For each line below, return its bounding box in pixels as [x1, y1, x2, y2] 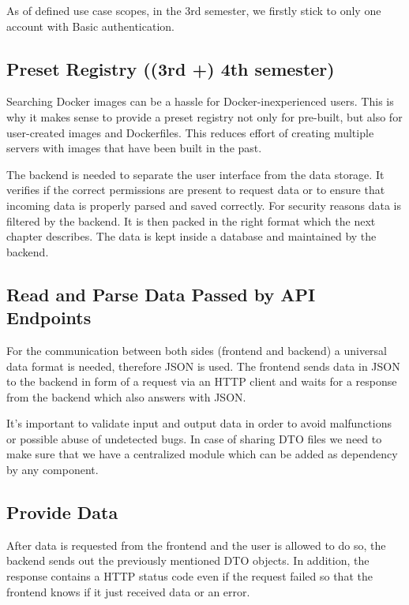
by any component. [6, 461, 99, 478]
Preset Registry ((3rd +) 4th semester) [6, 56, 335, 80]
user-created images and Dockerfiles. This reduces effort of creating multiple [6, 124, 374, 140]
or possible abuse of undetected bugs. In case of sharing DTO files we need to [6, 430, 382, 446]
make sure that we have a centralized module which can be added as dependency [6, 446, 398, 462]
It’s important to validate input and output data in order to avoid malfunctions [6, 415, 392, 431]
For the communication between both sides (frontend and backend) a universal [6, 342, 388, 358]
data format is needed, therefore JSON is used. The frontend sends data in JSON [6, 357, 400, 374]
